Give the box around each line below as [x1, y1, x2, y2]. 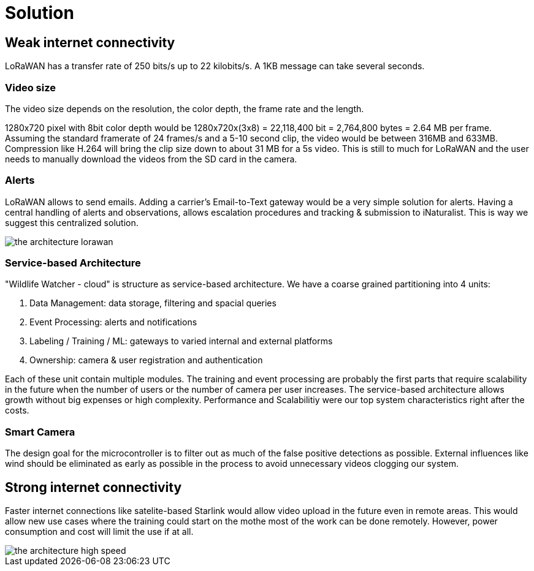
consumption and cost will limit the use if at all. [5, 526, 194, 537]
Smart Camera [5, 425, 75, 438]
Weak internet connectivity [5, 34, 175, 50]
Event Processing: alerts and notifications [29, 317, 197, 328]
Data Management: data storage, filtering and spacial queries [29, 298, 277, 309]
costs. [5, 405, 29, 416]
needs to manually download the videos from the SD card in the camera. [5, 153, 297, 164]
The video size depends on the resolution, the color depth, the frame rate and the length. [5, 103, 364, 114]
